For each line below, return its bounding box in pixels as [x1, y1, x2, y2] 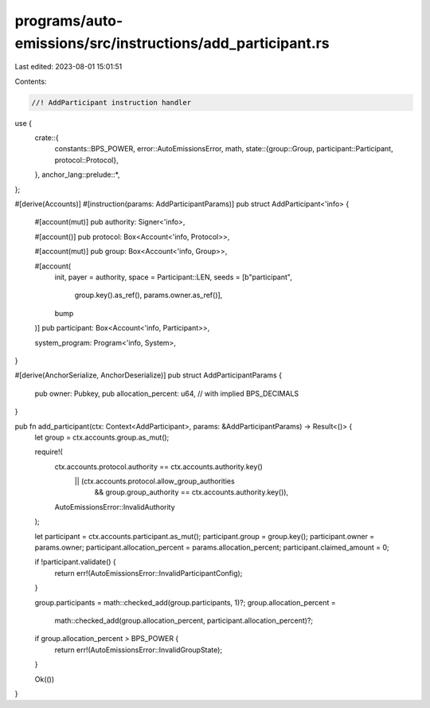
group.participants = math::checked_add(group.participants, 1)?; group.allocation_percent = [34, 597, 336, 607]
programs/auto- [14, 12, 123, 29]
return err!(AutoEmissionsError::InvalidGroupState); [54, 645, 223, 655]
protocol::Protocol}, [54, 155, 119, 165]
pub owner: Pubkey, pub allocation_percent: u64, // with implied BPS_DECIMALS [34, 389, 299, 398]
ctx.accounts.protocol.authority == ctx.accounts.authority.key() [54, 462, 263, 471]
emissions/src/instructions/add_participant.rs [14, 34, 330, 52]
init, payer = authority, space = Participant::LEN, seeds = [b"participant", [54, 272, 292, 282]
